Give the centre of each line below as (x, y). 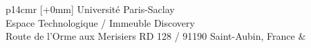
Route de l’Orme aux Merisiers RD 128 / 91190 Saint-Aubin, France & (156, 36)
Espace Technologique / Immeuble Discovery (100, 22)
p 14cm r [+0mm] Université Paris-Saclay (90, 9)
